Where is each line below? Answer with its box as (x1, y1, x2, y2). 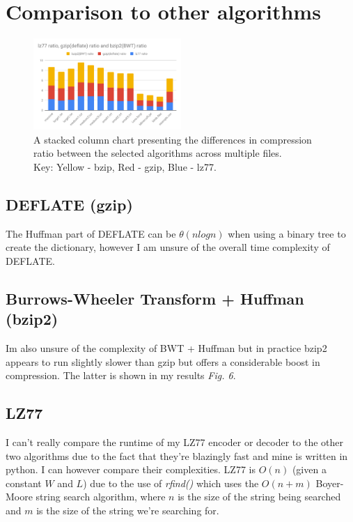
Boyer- (315, 475, 344, 490)
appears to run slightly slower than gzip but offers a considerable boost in (6, 354, 320, 369)
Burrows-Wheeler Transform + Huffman (6, 287, 304, 309)
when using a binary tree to (228, 226, 346, 240)
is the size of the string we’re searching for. (36, 503, 219, 518)
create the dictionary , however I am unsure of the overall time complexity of (6, 240, 330, 254)
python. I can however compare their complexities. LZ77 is (6, 462, 256, 477)
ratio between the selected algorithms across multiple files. (33, 146, 282, 160)
